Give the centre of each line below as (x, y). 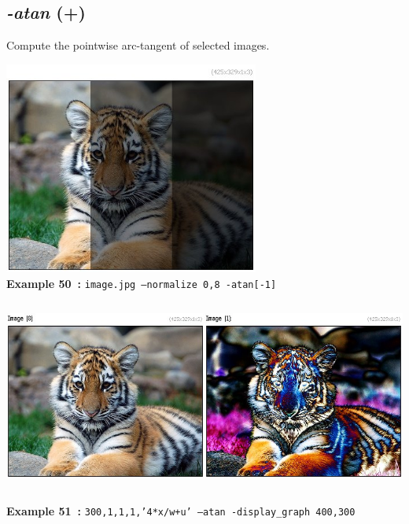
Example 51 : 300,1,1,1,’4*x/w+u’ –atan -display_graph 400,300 (181, 510)
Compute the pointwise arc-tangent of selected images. (138, 45)
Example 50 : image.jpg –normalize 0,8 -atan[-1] (142, 283)
